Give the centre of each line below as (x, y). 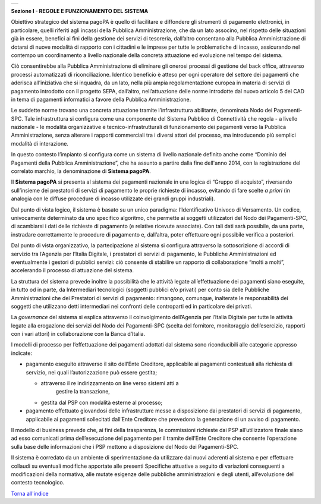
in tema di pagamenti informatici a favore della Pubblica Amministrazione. (101, 99)
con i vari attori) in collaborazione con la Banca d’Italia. (78, 334)
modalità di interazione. (40, 143)
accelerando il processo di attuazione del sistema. (72, 270)
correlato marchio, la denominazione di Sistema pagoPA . (81, 171)
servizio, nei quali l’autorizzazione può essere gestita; (92, 372)
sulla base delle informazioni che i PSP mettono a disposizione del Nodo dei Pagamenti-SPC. (125, 446)
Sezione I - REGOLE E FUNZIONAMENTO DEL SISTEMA (80, 11)
